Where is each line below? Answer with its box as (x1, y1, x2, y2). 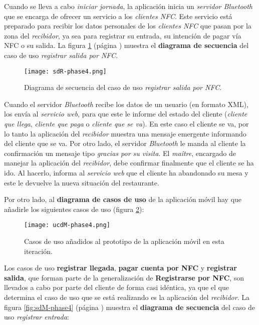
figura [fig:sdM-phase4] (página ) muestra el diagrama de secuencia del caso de (4, 301, 255, 312)
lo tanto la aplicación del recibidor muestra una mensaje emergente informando (4, 128, 246, 138)
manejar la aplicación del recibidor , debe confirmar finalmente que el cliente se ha (4, 157, 254, 168)
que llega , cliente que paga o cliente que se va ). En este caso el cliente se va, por (4, 118, 249, 128)
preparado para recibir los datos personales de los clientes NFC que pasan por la (4, 20, 251, 31)
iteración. (24, 245, 53, 256)
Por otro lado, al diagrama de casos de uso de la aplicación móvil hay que (4, 194, 242, 204)
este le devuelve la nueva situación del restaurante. (4, 177, 159, 187)
